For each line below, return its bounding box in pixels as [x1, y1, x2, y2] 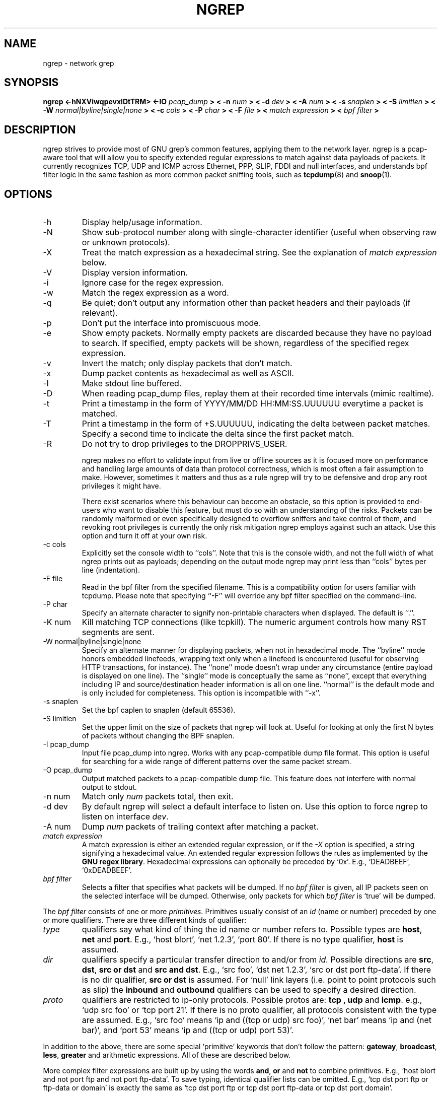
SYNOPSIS [4, 76, 59, 89]
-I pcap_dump [43, 740, 89, 749]
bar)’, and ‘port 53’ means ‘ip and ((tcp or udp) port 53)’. [82, 1025, 293, 1036]
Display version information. [82, 267, 188, 278]
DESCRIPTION [4, 123, 76, 136]
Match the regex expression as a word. [82, 288, 229, 298]
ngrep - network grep [43, 58, 114, 67]
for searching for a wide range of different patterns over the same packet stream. [82, 757, 351, 766]
